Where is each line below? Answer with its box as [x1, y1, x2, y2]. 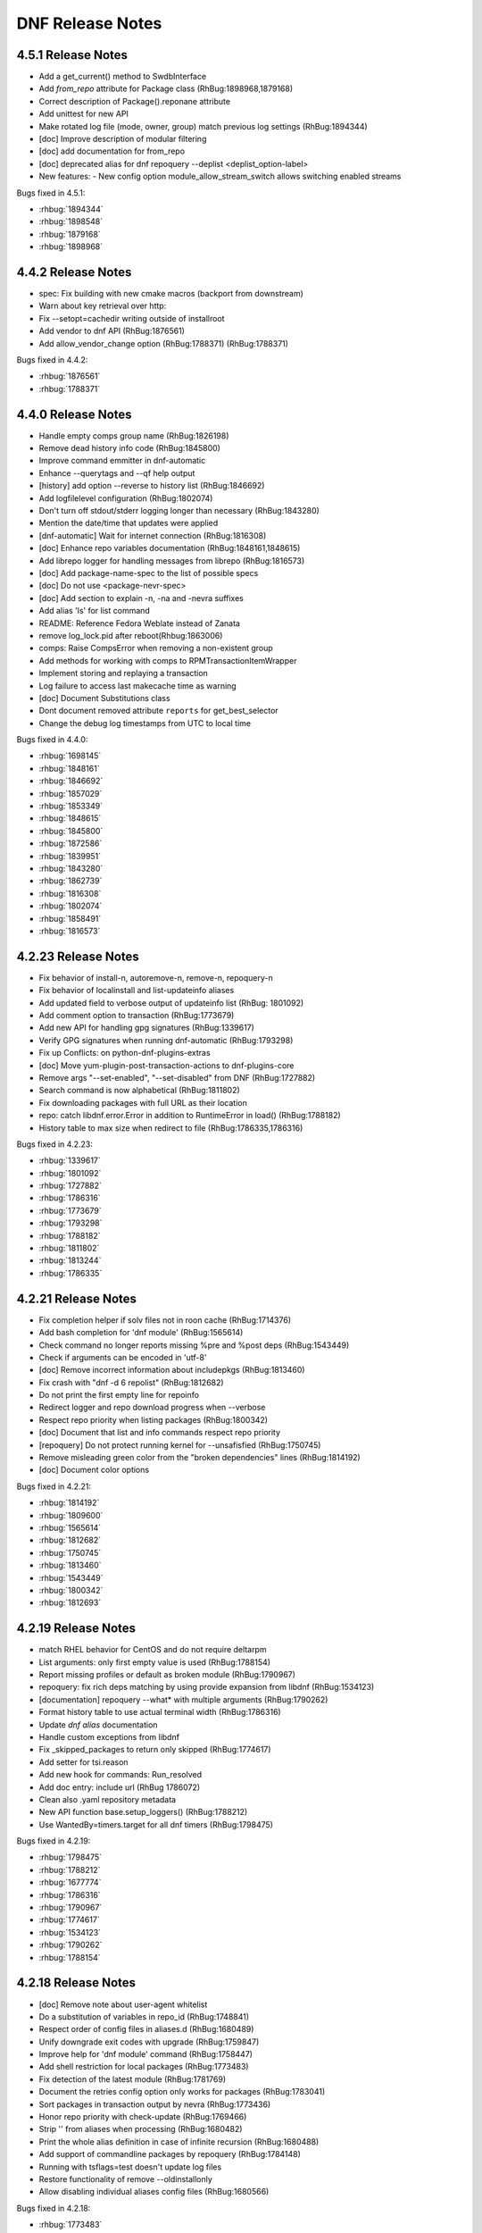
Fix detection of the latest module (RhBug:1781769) [38, 2073, 227, 2085]
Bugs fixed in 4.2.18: [16, 2203, 91, 2213]
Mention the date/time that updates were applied [38, 518, 219, 529]
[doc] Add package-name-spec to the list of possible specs [38, 567, 259, 578]
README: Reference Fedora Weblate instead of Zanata [38, 617, 241, 629]
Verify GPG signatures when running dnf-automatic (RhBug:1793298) [38, 1034, 294, 1045]
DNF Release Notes [16, 13, 162, 33]
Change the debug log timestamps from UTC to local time [38, 717, 252, 728]
